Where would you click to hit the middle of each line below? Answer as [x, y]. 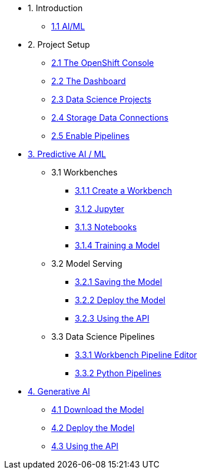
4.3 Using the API [85, 446]
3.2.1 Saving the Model [119, 282]
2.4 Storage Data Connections [110, 117]
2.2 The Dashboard [89, 81]
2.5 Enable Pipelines [90, 136]
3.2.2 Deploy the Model [120, 300]
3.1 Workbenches [85, 172]
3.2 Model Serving [87, 263]
